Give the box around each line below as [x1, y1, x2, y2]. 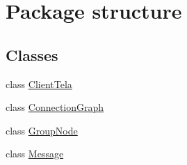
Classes [6, 44, 58, 65]
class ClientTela [6, 76, 72, 91]
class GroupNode [6, 123, 78, 137]
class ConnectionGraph [6, 100, 104, 114]
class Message [6, 146, 64, 161]
